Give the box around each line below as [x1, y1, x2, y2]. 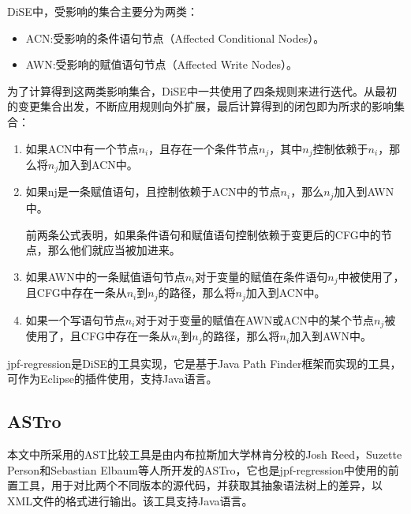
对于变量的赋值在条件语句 [195, 268, 328, 284]
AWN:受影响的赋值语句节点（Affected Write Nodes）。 [25, 56, 298, 73]
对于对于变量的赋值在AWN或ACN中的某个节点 [135, 311, 374, 328]
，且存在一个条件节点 [148, 140, 260, 156]
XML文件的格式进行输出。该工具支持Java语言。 [7, 492, 253, 508]
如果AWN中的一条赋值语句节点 [25, 268, 185, 284]
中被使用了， [338, 268, 405, 284]
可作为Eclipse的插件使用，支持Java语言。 [7, 370, 218, 387]
